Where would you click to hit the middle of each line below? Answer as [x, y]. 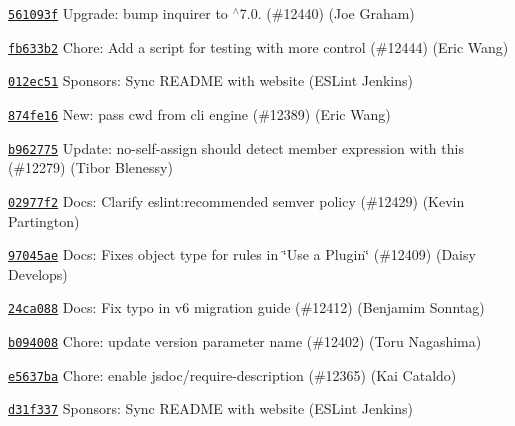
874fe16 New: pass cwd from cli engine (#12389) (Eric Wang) [199, 113]
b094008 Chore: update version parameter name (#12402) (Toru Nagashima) [245, 341]
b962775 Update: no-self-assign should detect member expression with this [236, 147]
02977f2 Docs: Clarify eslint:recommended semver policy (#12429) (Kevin [236, 200]
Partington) [44, 220]
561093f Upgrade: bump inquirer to [118, 13]
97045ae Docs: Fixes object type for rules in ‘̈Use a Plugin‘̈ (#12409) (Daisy [242, 254]
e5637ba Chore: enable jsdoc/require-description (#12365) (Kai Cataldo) [232, 374]
